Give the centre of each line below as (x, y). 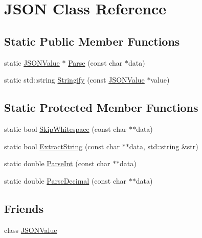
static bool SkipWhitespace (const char (65, 128)
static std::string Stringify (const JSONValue (74, 80)
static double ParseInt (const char (57, 163)
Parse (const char (95, 62)
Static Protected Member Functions (101, 107)
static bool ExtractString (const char (62, 146)
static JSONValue (32, 62)
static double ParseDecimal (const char (65, 180)
